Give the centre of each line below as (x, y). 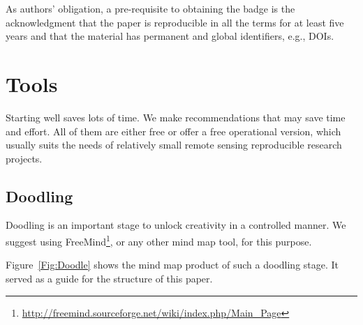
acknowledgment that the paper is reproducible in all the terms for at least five (175, 22)
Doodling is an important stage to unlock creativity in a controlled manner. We (176, 225)
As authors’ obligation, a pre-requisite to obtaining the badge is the (150, 8)
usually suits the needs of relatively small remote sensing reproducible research (174, 145)
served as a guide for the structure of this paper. (109, 278)
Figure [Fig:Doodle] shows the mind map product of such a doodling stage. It (172, 265)
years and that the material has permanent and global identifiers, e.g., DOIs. (170, 36)
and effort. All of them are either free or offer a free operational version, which (173, 131)
